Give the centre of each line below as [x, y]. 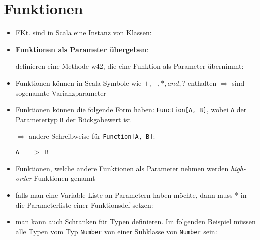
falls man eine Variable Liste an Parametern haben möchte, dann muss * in [131, 195]
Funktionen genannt [64, 178]
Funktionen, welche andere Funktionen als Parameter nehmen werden [122, 168]
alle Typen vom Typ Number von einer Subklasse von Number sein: [116, 231]
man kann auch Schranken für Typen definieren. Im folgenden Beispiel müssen [136, 222]
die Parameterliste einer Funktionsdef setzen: [84, 205]
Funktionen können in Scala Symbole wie [78, 82]
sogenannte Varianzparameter [61, 92]
